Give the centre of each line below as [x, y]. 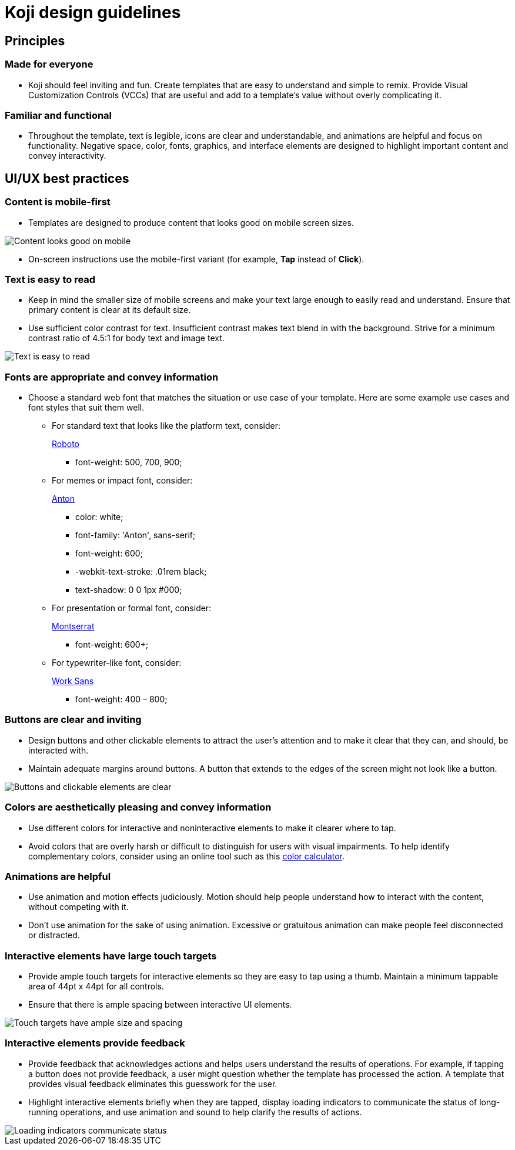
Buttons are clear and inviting [73, 720]
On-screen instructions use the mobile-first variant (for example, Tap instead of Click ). [196, 259]
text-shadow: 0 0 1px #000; [129, 590]
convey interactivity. [67, 156]
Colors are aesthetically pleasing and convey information [138, 807]
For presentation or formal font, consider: [132, 608]
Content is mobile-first [58, 202]
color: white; [99, 517]
